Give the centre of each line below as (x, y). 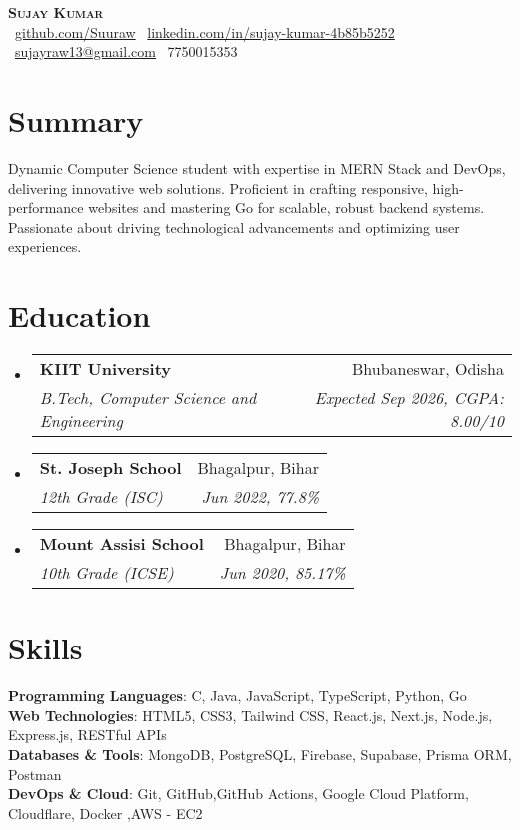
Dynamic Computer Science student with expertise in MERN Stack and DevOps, (257, 167)
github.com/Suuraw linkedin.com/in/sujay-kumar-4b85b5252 (205, 31)
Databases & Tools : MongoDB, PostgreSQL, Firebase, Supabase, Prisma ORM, (260, 753)
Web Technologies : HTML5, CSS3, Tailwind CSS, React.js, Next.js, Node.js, (250, 714)
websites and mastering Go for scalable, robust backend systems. (286, 207)
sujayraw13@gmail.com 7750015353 (126, 51)
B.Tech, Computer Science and (148, 397)
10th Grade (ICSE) (106, 572)
